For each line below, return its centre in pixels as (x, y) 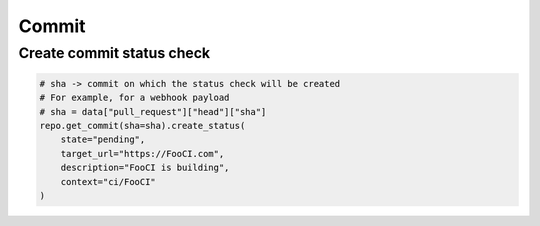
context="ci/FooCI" (108, 181)
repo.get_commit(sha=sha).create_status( (142, 125)
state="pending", (103, 139)
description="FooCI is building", (145, 168)
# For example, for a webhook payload (134, 98)
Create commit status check (114, 53)
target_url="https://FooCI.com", (142, 153)
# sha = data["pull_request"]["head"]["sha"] (153, 111)
